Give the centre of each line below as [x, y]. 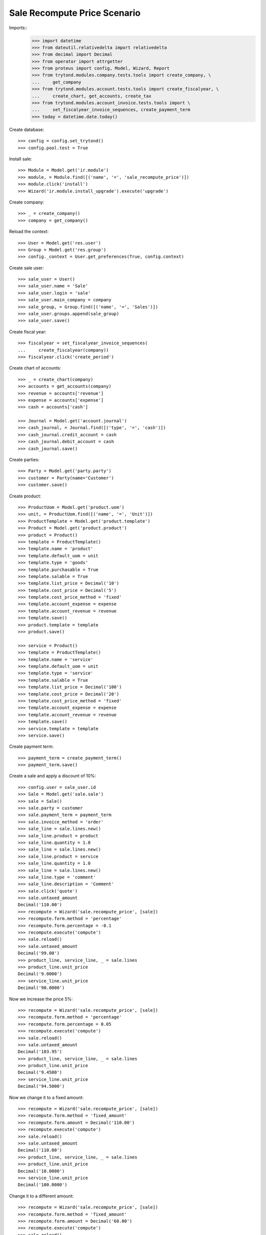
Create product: [25, 496]
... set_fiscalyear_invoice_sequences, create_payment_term [111, 110]
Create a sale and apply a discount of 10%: [52, 776]
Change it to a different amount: [41, 1196]
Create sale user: [26, 268]
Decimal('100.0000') [43, 1185]
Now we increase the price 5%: [41, 999]
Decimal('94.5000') [41, 1086]
